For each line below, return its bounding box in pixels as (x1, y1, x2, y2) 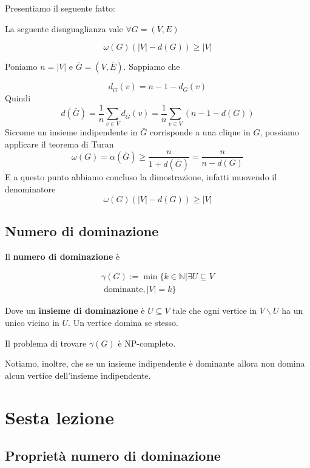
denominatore (5, 183, 56, 195)
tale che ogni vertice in (172, 304, 257, 317)
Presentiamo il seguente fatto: (5, 2, 115, 14)
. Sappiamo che (123, 60, 180, 73)
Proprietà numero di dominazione (5, 446, 221, 465)
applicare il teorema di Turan (5, 137, 114, 150)
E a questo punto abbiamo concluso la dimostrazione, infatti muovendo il (5, 171, 277, 183)
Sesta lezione (5, 404, 114, 429)
